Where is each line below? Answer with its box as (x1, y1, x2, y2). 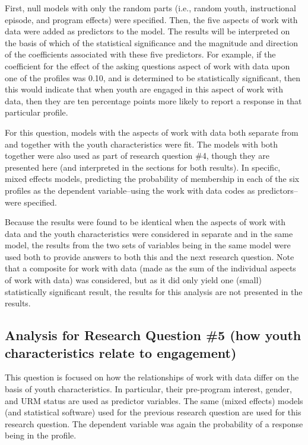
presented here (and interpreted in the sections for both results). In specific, (5, 161, 281, 173)
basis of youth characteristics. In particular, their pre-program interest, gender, (5, 383, 292, 395)
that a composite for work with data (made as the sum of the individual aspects (5, 262, 296, 274)
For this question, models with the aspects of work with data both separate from (5, 126, 299, 138)
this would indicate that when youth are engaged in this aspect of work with (5, 83, 283, 95)
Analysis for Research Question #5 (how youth (5, 326, 301, 344)
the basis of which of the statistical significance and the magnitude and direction (5, 36, 298, 49)
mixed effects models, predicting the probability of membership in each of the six (5, 172, 300, 185)
